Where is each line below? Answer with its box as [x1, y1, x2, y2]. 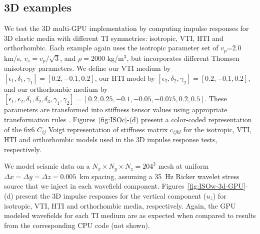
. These [204, 93, 227, 104]
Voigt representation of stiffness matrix [48, 124, 168, 134]
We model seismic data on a [4, 161, 90, 171]
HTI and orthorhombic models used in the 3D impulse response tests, [4, 134, 217, 145]
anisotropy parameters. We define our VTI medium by [4, 63, 171, 73]
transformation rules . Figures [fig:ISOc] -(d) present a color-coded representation [4, 114, 252, 125]
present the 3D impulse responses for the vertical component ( [15, 190, 206, 201]
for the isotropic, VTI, [183, 124, 251, 134]
